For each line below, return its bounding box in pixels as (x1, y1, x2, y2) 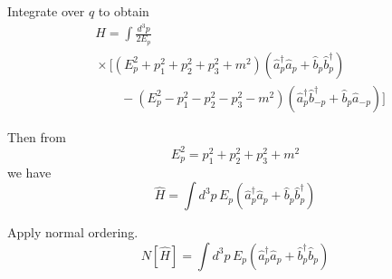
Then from (7, 127, 66, 146)
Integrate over (7, 2, 85, 20)
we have (7, 162, 52, 181)
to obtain (98, 2, 149, 20)
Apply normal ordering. (7, 223, 139, 242)
